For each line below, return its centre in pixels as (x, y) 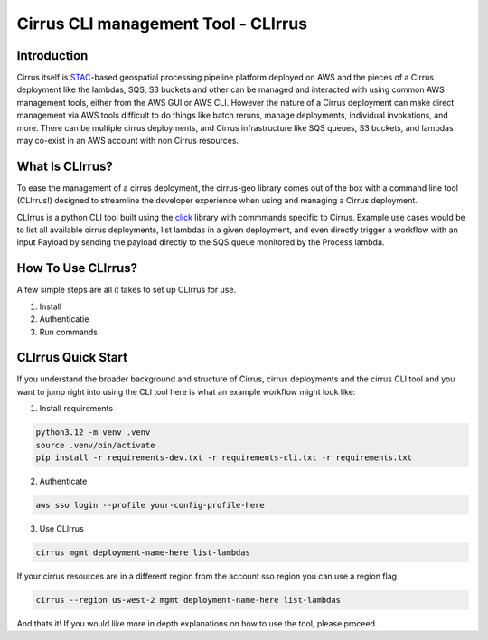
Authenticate (63, 481)
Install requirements (76, 409)
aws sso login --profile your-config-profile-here (150, 505)
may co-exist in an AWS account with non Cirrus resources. (128, 141)
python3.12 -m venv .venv (93, 433)
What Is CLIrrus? (65, 166)
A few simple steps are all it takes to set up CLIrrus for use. (127, 290)
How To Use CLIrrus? (77, 268)
